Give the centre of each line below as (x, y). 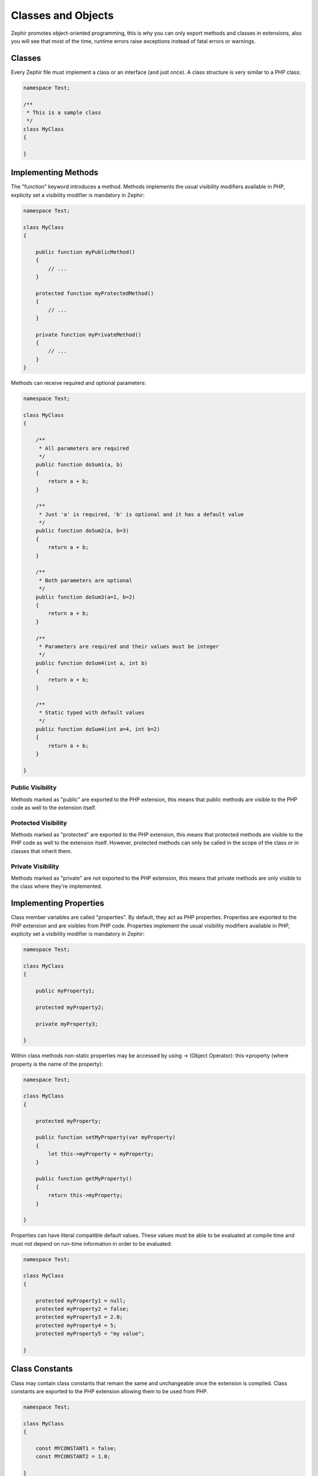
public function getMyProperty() (84, 1179)
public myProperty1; (65, 991)
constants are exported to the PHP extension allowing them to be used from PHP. (110, 1391)
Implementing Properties (57, 903)
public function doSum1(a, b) (79, 465)
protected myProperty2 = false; (82, 1309)
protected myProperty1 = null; (81, 1301)
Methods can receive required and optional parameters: (79, 383)
